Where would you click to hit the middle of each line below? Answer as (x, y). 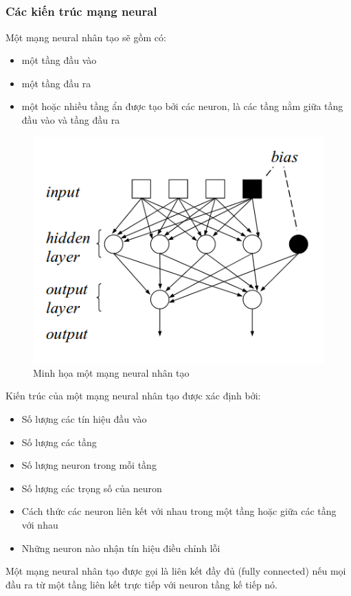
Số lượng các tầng (59, 442)
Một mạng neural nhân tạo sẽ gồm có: (86, 37)
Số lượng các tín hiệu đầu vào (84, 418)
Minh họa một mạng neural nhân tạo (111, 372)
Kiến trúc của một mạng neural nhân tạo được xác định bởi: (133, 396)
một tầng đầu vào (59, 60)
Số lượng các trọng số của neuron (92, 488)
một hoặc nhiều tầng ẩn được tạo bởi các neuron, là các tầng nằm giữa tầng (182, 106)
